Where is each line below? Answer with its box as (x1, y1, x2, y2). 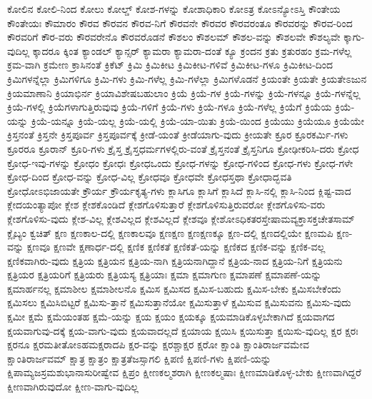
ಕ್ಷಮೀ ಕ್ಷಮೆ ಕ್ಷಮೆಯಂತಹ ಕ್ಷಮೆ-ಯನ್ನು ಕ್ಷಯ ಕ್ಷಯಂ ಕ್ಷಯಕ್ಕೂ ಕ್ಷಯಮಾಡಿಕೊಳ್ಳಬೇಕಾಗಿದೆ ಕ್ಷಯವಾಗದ (7, 309, 335, 324)
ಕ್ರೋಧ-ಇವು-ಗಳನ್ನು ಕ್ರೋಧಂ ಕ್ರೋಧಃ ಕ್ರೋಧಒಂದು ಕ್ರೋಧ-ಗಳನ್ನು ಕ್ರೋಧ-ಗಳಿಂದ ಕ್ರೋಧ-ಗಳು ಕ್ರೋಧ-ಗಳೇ (7, 155, 353, 170)
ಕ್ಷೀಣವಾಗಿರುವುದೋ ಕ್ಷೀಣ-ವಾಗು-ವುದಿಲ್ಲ (7, 379, 139, 394)
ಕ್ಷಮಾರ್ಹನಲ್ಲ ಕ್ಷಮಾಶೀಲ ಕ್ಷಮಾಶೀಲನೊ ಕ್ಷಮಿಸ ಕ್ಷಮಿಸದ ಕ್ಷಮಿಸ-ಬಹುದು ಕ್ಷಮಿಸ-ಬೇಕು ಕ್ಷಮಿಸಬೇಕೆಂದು (7, 281, 341, 296)
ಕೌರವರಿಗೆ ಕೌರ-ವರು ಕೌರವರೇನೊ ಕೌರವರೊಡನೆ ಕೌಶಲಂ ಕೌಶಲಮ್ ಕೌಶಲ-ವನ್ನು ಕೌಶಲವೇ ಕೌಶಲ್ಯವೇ (7, 29, 341, 44)
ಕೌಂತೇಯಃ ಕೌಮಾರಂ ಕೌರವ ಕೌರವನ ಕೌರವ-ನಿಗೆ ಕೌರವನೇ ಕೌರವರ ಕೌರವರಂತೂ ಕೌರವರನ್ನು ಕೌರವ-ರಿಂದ (7, 15, 353, 30)
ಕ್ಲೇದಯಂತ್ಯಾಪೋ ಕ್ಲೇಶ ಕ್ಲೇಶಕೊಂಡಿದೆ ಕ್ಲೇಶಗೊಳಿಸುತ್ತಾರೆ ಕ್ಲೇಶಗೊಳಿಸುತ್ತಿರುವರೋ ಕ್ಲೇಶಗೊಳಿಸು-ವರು (7, 197, 326, 212)
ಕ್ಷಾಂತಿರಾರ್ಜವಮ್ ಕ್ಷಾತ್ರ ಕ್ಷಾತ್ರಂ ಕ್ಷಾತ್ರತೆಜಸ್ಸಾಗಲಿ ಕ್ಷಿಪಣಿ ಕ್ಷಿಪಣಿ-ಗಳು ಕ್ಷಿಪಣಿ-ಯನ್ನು (7, 350, 271, 365)
